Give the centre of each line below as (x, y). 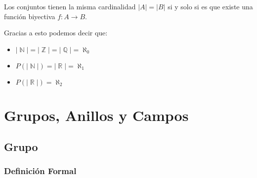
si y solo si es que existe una (210, 6)
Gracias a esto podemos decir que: (56, 33)
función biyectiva (30, 16)
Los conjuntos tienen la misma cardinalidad (70, 6)
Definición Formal (40, 170)
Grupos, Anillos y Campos (96, 115)
